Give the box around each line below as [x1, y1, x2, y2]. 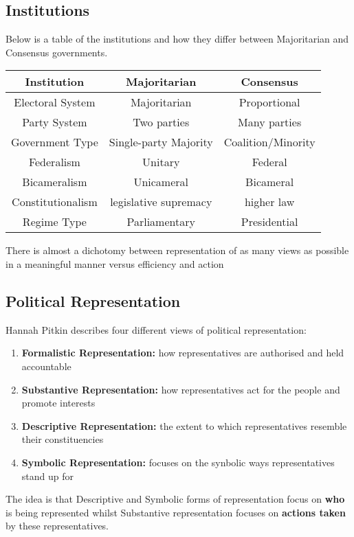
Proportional [239, 94, 300, 111]
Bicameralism [22, 174, 87, 190]
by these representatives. [5, 518, 109, 533]
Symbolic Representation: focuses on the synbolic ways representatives [21, 455, 335, 469]
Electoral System [14, 94, 96, 111]
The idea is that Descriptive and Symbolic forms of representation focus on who [5, 492, 345, 506]
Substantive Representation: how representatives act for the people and [21, 382, 340, 396]
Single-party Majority [109, 134, 213, 150]
